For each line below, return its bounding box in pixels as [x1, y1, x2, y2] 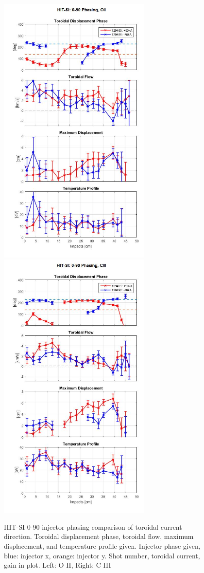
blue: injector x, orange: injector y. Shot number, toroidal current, [4, 550, 200, 560]
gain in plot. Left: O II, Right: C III [4, 560, 111, 570]
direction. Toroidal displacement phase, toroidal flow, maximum [4, 531, 194, 541]
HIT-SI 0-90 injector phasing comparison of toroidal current [4, 521, 182, 532]
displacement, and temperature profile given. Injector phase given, [4, 541, 201, 551]
